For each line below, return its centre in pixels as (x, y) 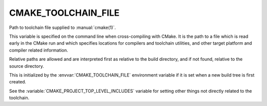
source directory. (26, 66)
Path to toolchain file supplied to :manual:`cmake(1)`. (63, 27)
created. (18, 82)
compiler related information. (39, 50)
